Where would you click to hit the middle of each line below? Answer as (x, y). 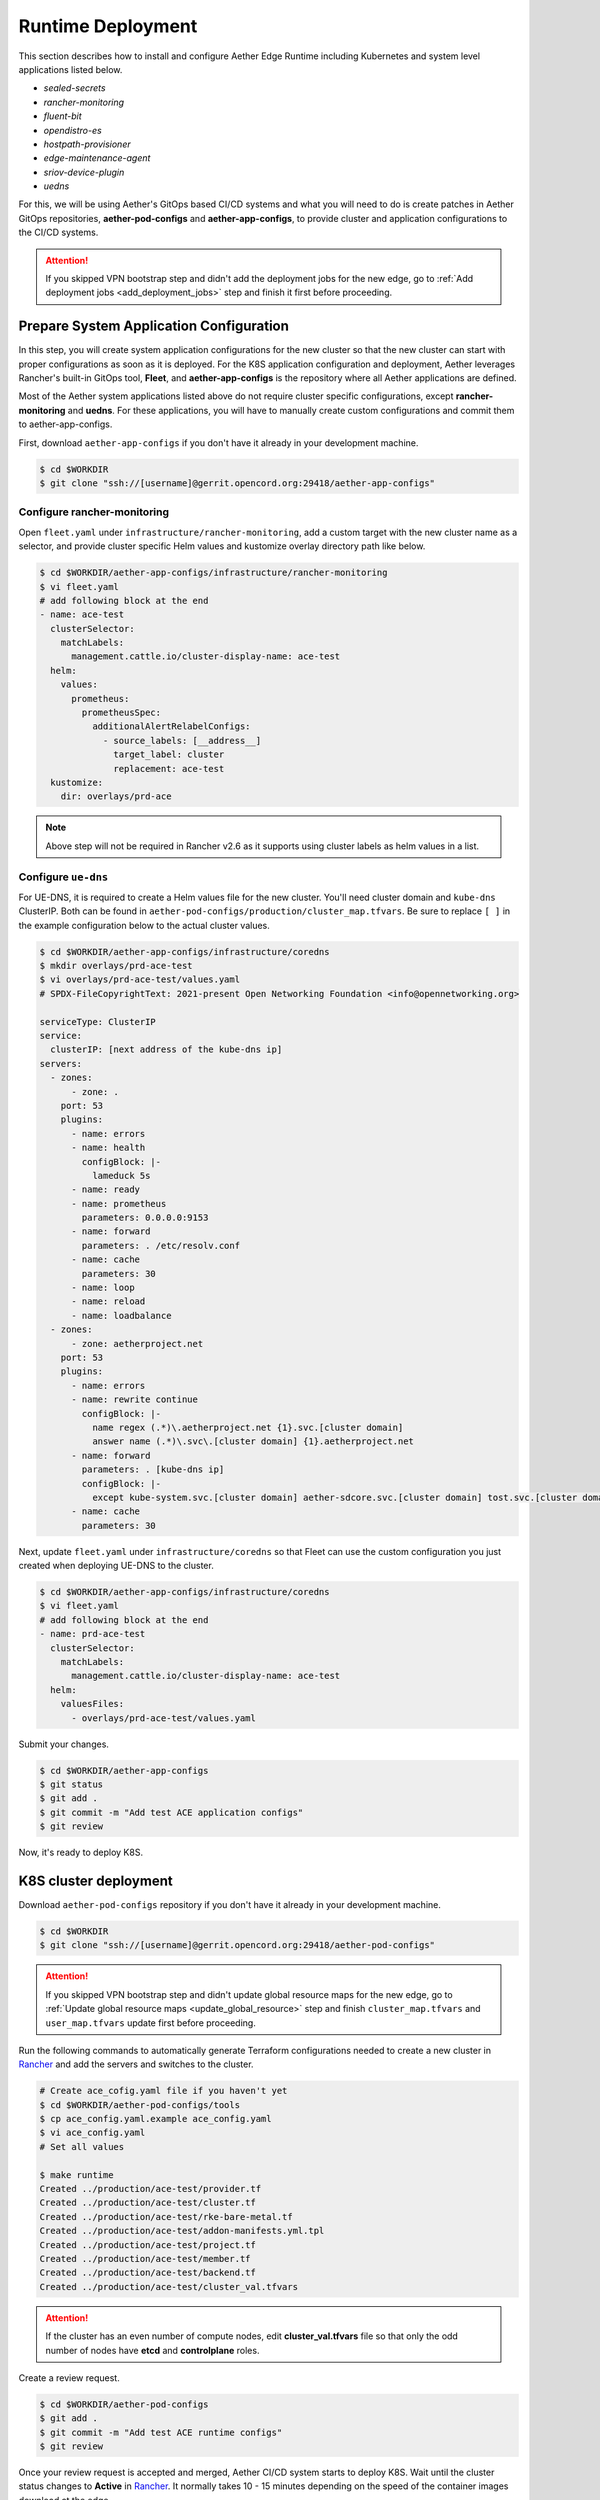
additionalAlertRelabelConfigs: (171, 726)
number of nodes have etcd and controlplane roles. (152, 2350)
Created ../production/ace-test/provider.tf (150, 2189)
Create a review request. (69, 2377)
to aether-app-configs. (65, 424)
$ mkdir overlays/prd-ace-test (116, 966)
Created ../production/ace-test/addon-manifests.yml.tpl (182, 2231)
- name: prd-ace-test (92, 1634)
